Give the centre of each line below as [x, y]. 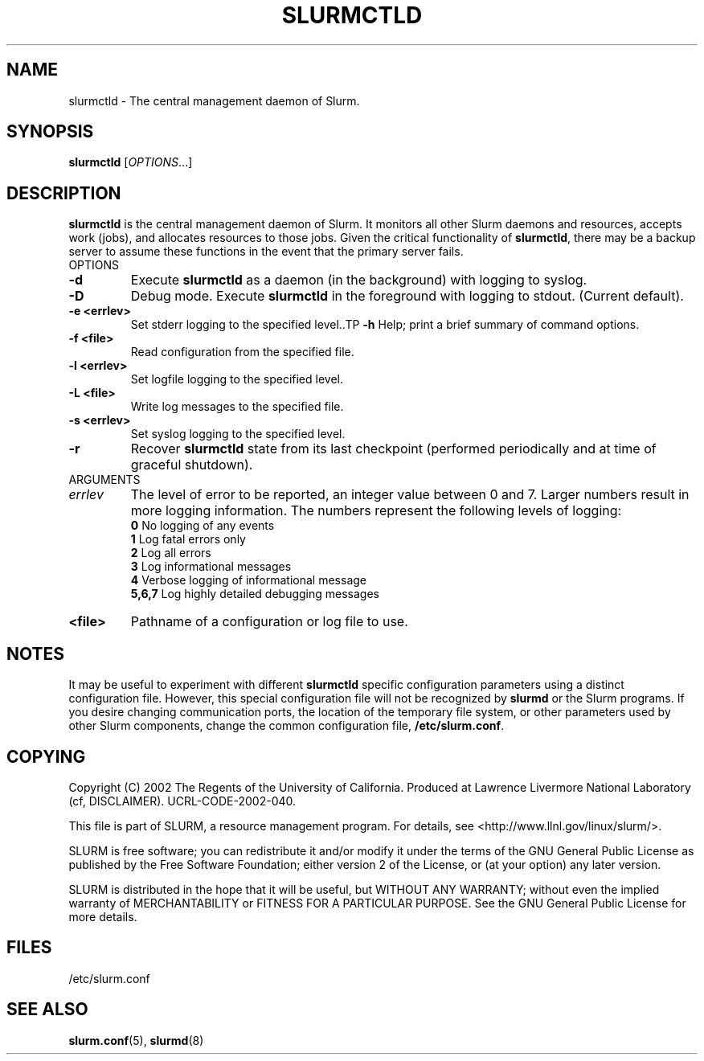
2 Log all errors [171, 553]
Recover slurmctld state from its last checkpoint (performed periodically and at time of [393, 449]
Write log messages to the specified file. [237, 407]
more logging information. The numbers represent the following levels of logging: [376, 511]
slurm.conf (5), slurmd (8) [136, 1040]
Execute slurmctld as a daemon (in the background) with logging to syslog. [359, 280]
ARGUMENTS [104, 480]
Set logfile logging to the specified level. [237, 379]
